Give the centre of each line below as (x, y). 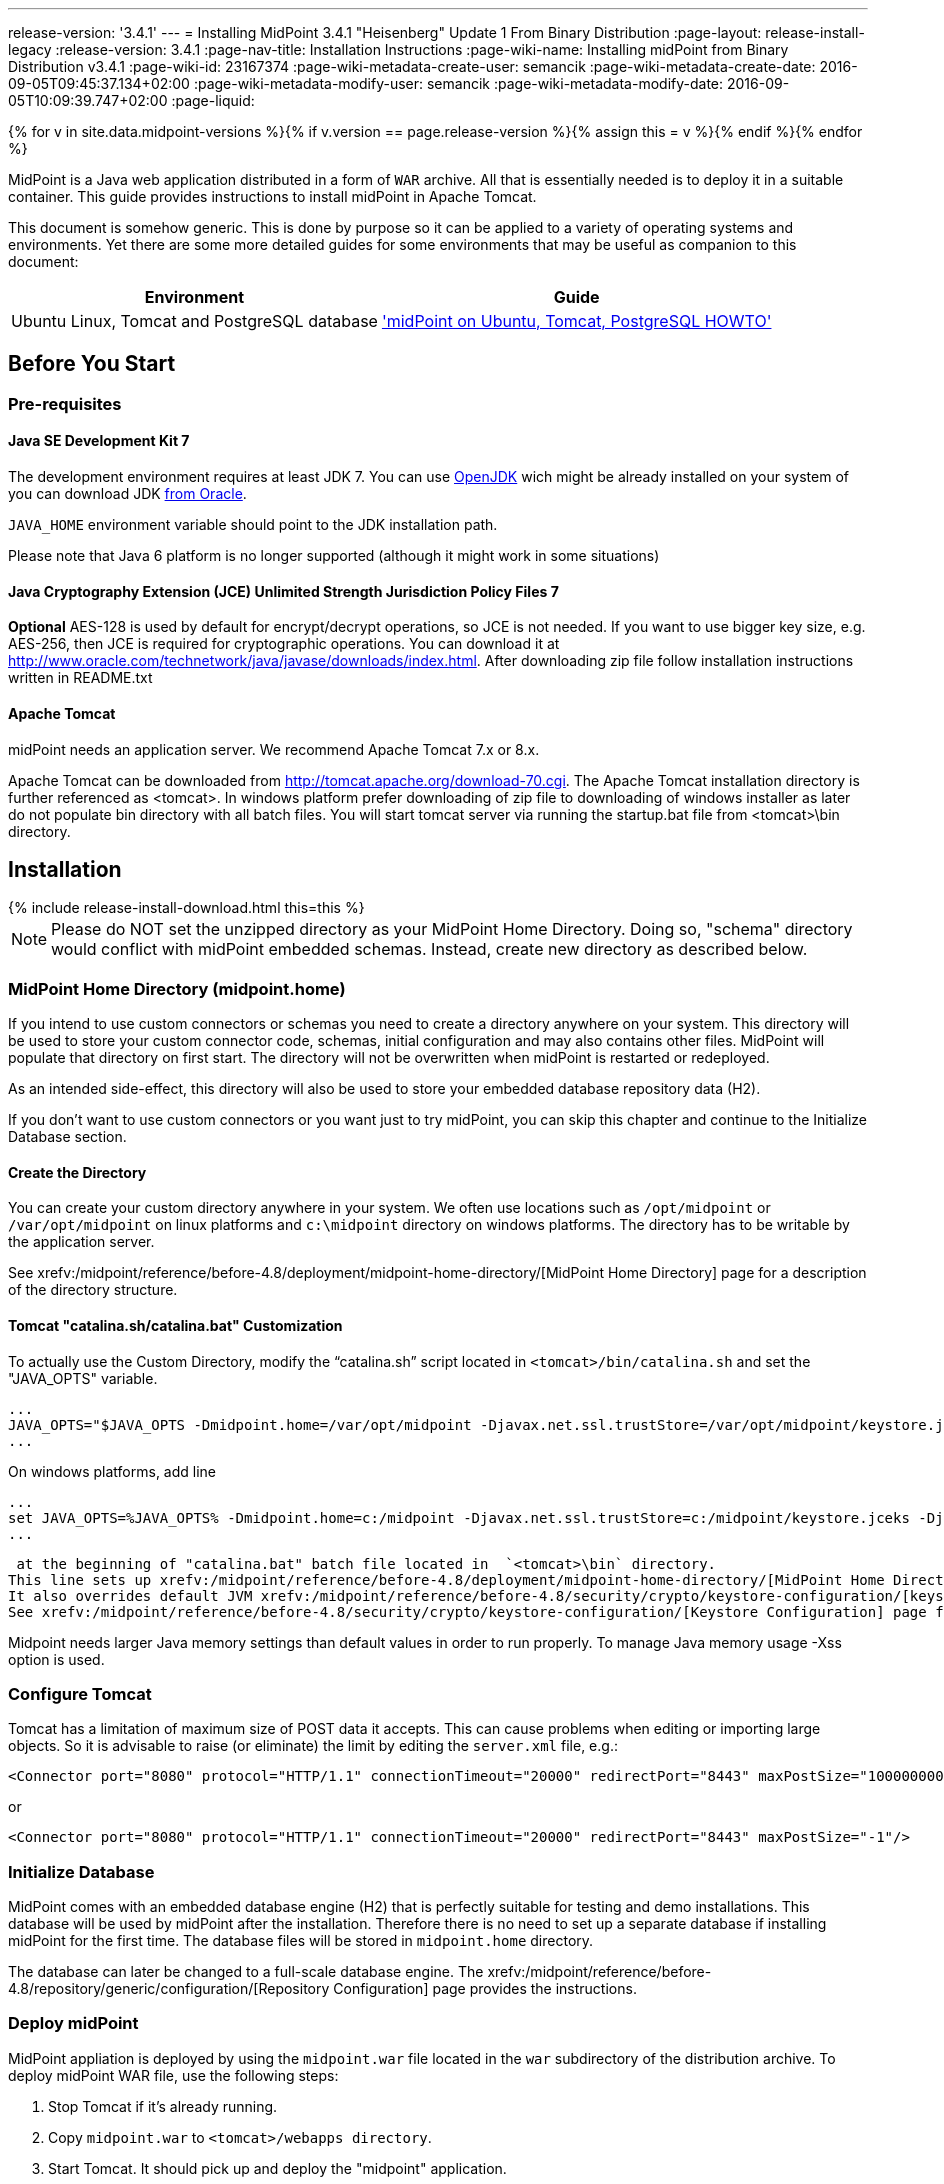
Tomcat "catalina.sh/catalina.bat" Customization (175, 1325)
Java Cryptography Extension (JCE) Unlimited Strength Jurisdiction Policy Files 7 (283, 591)
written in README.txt (80, 678)
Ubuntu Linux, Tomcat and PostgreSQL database (194, 321)
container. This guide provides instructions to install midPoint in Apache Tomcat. (272, 196)
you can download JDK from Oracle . (127, 494)
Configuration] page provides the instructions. (485, 1989)
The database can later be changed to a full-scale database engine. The (246, 1972)
